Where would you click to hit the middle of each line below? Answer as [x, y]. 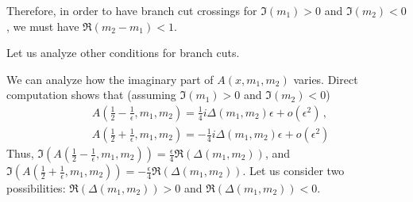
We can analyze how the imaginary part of [110, 79]
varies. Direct [326, 79]
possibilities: [36, 188]
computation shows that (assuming [91, 95]
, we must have [43, 26]
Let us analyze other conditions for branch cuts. [123, 53]
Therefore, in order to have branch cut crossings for [132, 10]
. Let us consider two [293, 171]
